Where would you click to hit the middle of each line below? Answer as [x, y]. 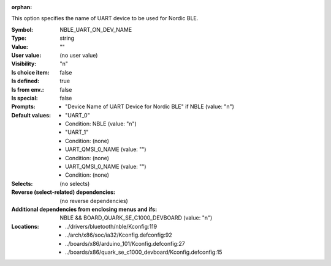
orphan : [22, 7]
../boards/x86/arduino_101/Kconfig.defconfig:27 [125, 243]
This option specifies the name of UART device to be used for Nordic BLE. [105, 18]
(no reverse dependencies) [94, 201]
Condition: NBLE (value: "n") [101, 124]
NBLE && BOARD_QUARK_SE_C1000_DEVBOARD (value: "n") [136, 218]
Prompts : [24, 106]
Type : [19, 38]
